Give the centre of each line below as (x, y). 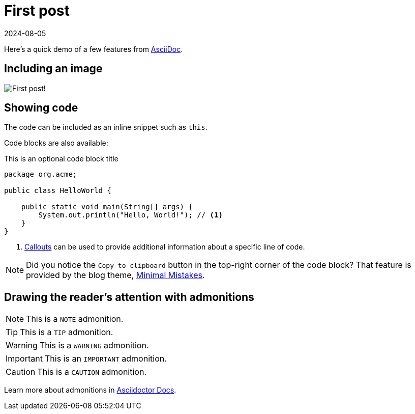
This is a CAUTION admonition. (92, 372)
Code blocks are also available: (56, 143)
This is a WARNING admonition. (94, 346)
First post (37, 11)
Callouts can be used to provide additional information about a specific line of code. (165, 247)
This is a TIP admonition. (67, 332)
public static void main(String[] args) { (107, 207)
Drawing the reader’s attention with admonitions (129, 297)
